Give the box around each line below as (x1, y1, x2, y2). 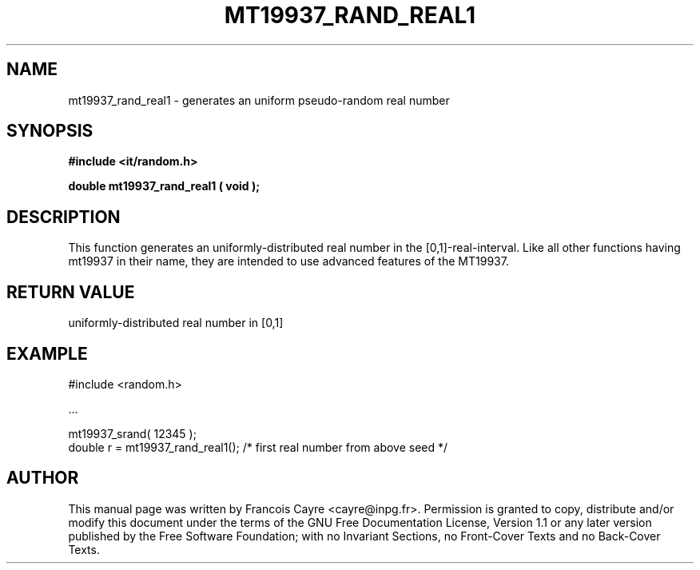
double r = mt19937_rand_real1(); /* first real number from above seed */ (68, 440, 448, 454)
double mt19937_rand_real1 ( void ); (68, 179, 261, 193)
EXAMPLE (6, 343, 88, 364)
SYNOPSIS (6, 121, 93, 142)
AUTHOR (6, 468, 79, 488)
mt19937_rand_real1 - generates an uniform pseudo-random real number (68, 93, 450, 107)
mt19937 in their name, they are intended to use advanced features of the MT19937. (68, 254, 509, 269)
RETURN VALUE (6, 281, 135, 302)
